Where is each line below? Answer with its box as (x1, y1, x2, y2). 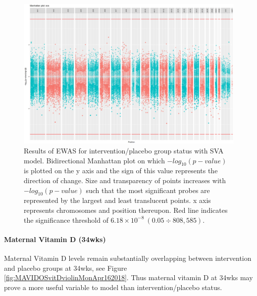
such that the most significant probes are (86, 185, 210, 195)
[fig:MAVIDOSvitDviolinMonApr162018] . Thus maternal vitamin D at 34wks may (4, 272, 253, 283)
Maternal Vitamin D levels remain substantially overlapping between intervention (4, 252, 252, 263)
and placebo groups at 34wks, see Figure (4, 262, 127, 273)
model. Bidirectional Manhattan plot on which (24, 155, 165, 165)
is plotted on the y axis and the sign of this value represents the (24, 165, 218, 176)
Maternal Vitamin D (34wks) (4, 234, 106, 244)
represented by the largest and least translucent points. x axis (24, 195, 211, 205)
